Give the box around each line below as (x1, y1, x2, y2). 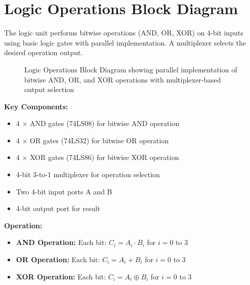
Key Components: (4, 101, 68, 111)
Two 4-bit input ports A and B (16, 186, 112, 196)
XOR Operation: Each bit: (16, 271, 106, 281)
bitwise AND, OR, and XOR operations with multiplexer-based (24, 74, 221, 85)
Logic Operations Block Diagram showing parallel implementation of (24, 64, 237, 74)
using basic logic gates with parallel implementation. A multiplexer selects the (4, 37, 246, 48)
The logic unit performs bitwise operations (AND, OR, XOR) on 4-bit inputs (4, 27, 243, 38)
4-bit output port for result (16, 203, 100, 214)
